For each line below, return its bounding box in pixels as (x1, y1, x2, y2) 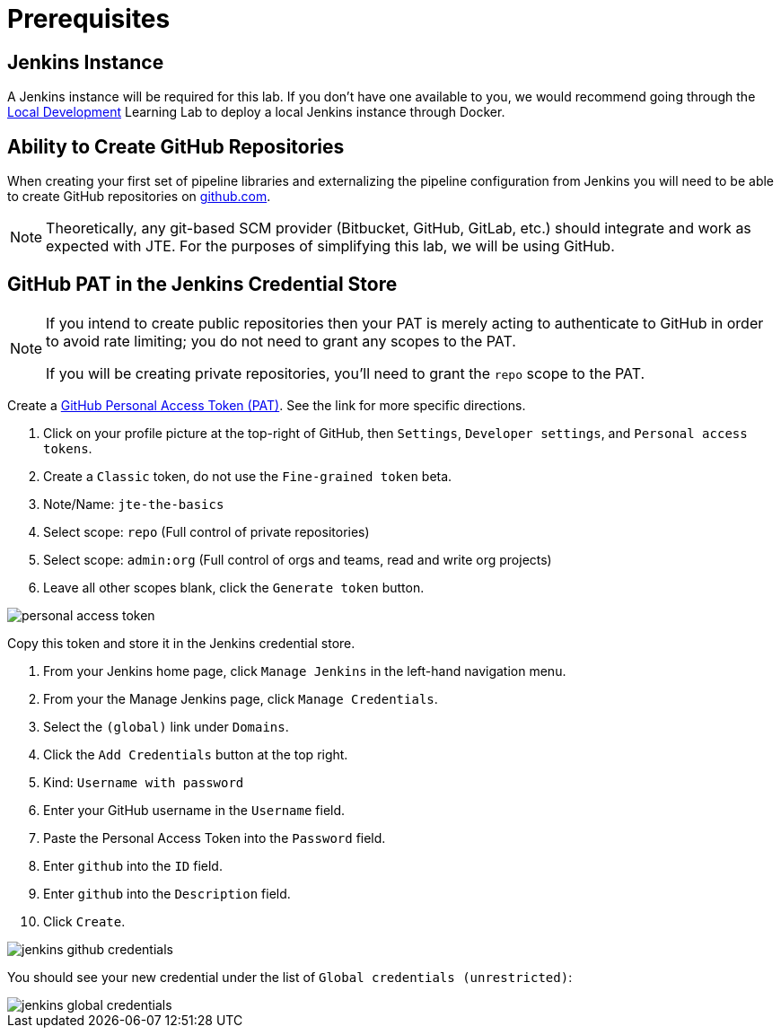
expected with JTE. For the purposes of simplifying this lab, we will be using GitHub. (46, 237, 615, 256)
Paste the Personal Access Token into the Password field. (43, 829, 386, 846)
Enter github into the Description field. (43, 885, 291, 901)
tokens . (43, 440, 92, 456)
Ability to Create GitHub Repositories (7, 135, 345, 158)
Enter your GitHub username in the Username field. (43, 802, 346, 818)
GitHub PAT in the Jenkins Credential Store (7, 273, 398, 296)
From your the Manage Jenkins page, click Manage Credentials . (43, 690, 438, 706)
